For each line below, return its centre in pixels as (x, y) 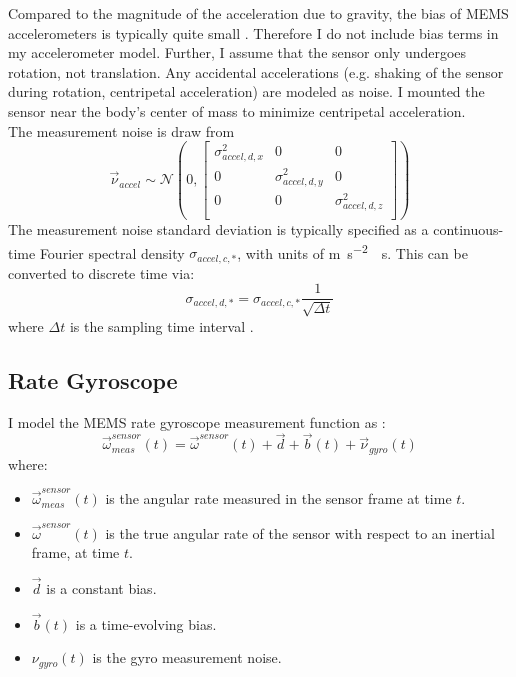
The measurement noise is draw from (121, 130)
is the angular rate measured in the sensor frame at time (278, 498)
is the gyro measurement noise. (187, 657)
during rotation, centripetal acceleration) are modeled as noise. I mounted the (246, 91)
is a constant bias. (101, 587)
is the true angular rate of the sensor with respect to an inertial (300, 532)
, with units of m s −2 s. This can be (352, 251)
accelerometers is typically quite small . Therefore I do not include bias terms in (253, 32)
